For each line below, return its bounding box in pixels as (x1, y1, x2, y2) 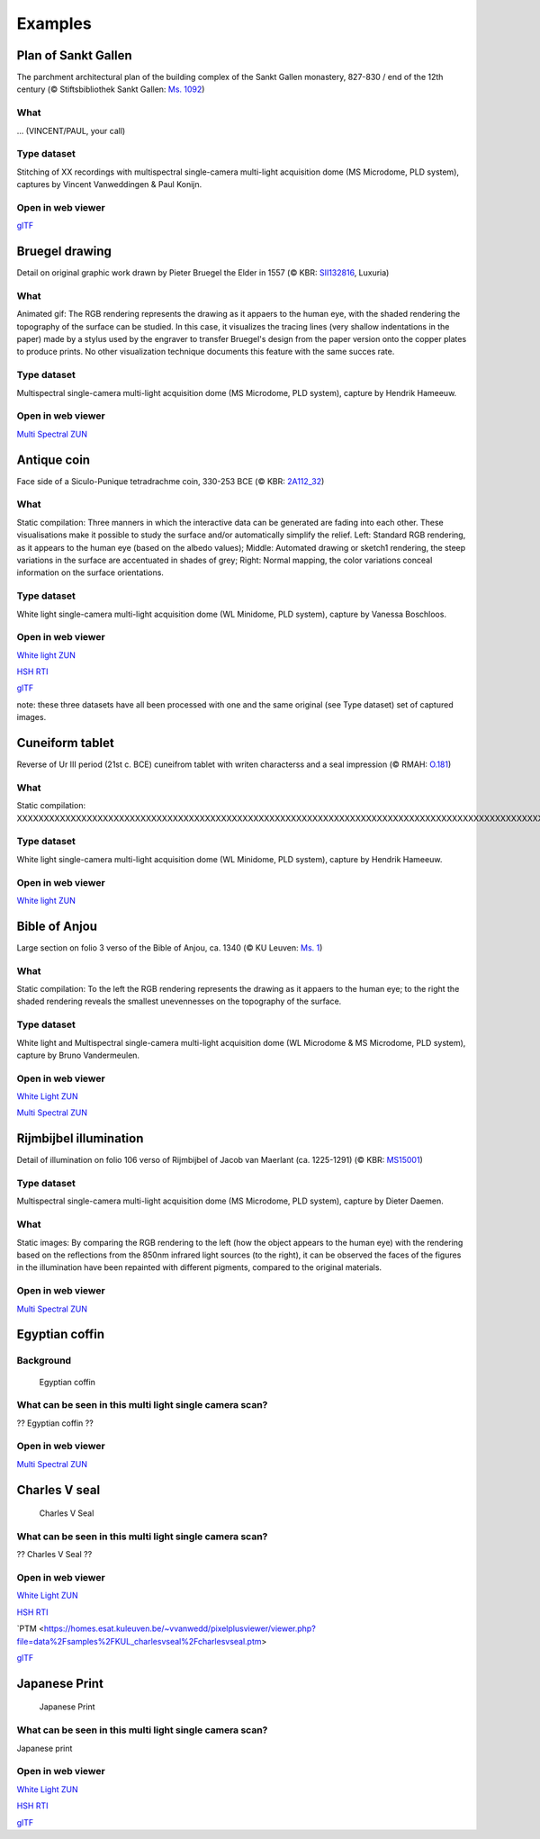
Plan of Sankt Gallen (16, 48, 132, 63)
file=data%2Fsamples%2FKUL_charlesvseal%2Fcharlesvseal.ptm (16, 1636, 262, 1646)
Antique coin (16, 452, 90, 467)
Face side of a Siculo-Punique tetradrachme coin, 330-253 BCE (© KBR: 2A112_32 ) (16, 475, 325, 486)
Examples (16, 14, 92, 33)
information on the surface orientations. (16, 567, 164, 578)
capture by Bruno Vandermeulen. (16, 1050, 139, 1060)
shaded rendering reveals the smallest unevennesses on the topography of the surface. (16, 996, 342, 1007)
